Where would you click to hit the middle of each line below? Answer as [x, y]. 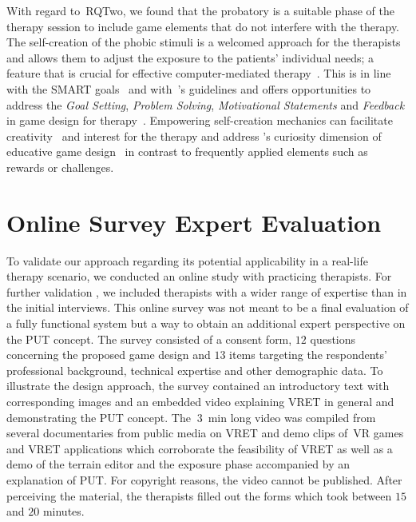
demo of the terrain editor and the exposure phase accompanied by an [178, 464]
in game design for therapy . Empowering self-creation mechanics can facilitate [200, 120]
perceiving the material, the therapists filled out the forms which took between [199, 495]
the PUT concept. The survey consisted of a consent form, [149, 339]
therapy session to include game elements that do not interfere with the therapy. [203, 26]
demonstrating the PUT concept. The [99, 417]
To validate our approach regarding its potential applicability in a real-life [187, 260]
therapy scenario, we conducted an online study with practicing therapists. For [199, 276]
